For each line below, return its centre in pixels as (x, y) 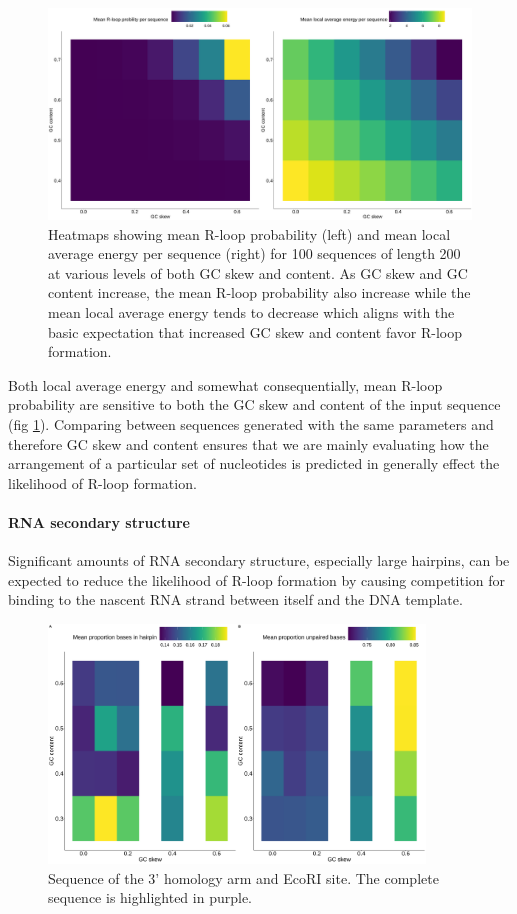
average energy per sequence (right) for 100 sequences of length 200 (254, 253)
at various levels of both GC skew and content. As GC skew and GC (258, 272)
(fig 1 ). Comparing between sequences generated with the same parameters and (251, 423)
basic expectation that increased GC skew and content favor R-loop (255, 331)
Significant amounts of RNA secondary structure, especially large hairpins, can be (259, 560)
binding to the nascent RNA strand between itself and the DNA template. (235, 599)
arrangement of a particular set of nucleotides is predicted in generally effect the (254, 463)
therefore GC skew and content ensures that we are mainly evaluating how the (248, 443)
